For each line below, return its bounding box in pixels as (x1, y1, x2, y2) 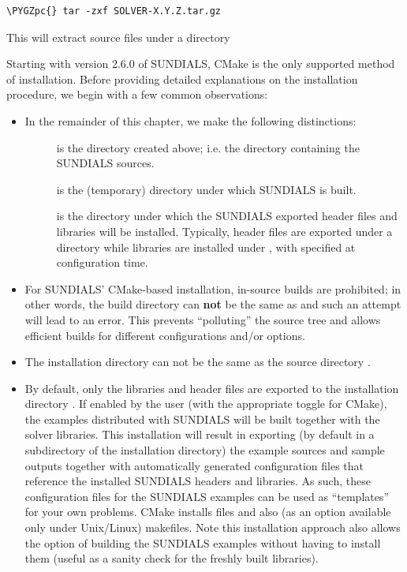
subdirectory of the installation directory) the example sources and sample (24, 442, 385, 458)
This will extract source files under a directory (6, 28, 230, 45)
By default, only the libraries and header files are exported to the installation (24, 379, 399, 396)
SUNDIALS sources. (56, 155, 155, 171)
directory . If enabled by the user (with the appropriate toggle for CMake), (24, 395, 387, 412)
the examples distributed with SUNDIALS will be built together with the (24, 410, 380, 427)
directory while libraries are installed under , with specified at (56, 238, 356, 255)
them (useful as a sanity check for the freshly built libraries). (24, 550, 319, 566)
